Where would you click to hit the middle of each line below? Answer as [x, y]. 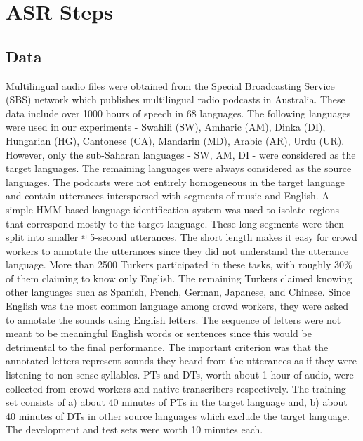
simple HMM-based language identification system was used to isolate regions [173, 209]
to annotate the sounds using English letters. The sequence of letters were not [173, 319]
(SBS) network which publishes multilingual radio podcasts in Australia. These [176, 99]
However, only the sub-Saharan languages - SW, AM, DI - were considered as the [181, 154]
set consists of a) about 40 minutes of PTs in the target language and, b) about [177, 402]
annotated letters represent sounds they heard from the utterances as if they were [181, 361]
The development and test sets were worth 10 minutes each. [134, 429]
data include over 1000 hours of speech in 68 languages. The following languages [178, 113]
